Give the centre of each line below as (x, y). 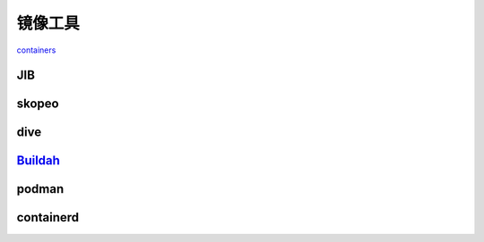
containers (36, 50)
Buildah (38, 161)
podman (40, 189)
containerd (48, 217)
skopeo (38, 104)
